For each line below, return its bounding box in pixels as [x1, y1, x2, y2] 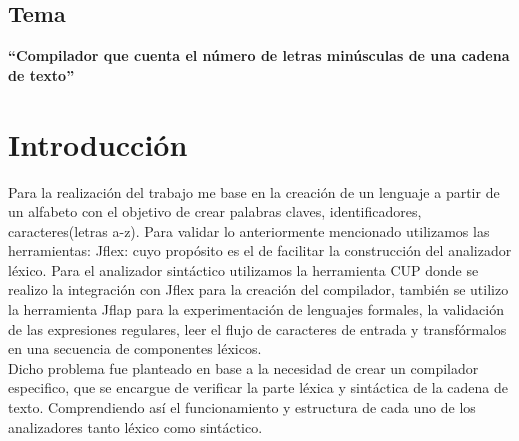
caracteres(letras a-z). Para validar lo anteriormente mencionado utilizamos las [8, 220, 490, 241]
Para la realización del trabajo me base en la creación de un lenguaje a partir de [8, 181, 500, 202]
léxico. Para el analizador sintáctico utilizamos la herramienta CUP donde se [8, 259, 479, 280]
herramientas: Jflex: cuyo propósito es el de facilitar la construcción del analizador [8, 240, 512, 261]
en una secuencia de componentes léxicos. [8, 338, 262, 359]
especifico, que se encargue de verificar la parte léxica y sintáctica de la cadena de [8, 377, 509, 398]
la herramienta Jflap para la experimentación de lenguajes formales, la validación [8, 299, 505, 320]
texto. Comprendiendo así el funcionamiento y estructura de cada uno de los [8, 397, 476, 418]
